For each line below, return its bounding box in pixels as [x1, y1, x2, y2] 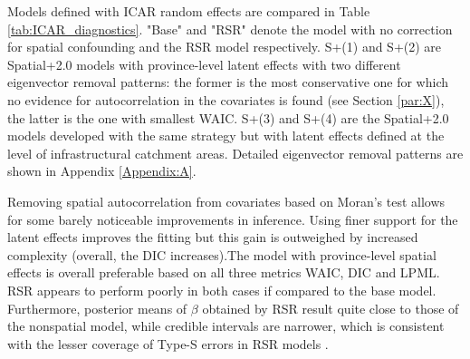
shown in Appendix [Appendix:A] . [7, 161, 197, 180]
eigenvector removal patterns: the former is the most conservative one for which [7, 73, 449, 92]
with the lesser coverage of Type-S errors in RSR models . [7, 334, 329, 353]
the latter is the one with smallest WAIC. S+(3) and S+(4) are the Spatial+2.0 [7, 108, 449, 127]
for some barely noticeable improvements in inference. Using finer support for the [7, 209, 458, 228]
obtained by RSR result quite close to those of [202, 298, 459, 317]
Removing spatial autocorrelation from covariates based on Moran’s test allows [7, 191, 446, 210]
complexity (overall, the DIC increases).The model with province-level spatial [7, 245, 436, 264]
